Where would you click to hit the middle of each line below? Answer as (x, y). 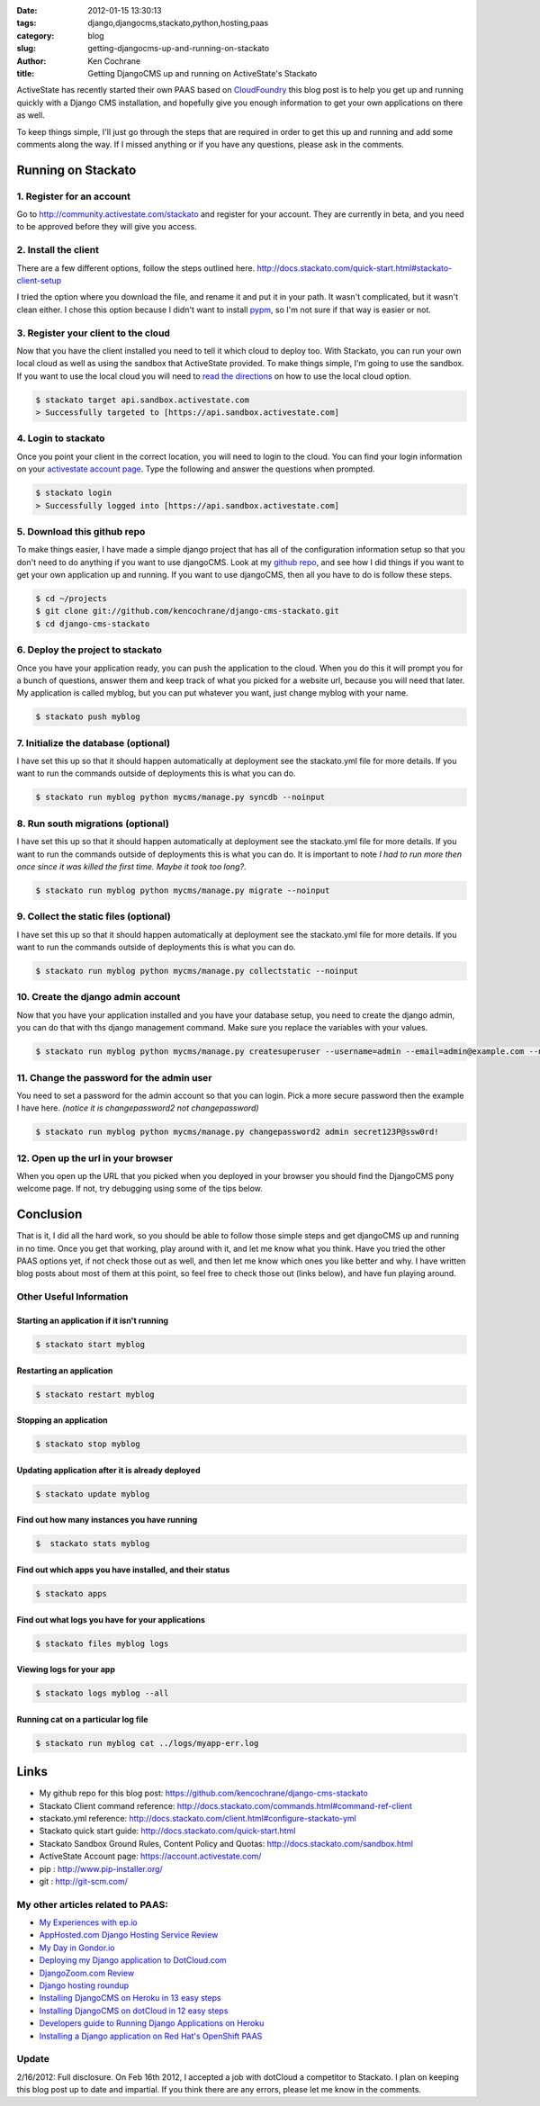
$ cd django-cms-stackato (93, 624)
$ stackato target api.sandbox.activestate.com (142, 400)
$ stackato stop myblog (88, 1444)
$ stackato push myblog (88, 717)
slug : (26, 49)
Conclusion (49, 1215)
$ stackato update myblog (93, 1494)
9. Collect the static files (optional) (94, 916)
